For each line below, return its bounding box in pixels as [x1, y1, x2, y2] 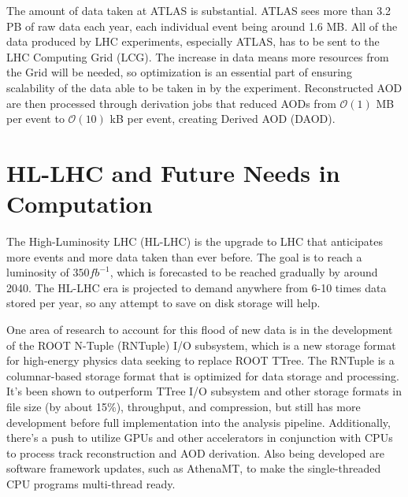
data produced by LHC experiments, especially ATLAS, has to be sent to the [6, 33, 380, 50]
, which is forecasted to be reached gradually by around [109, 264, 378, 280]
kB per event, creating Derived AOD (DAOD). [109, 110, 336, 127]
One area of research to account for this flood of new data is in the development [6, 321, 393, 338]
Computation [6, 187, 153, 220]
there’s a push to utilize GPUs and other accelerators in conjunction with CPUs [6, 429, 393, 446]
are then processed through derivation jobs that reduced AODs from [6, 95, 336, 111]
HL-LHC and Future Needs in [6, 156, 340, 188]
